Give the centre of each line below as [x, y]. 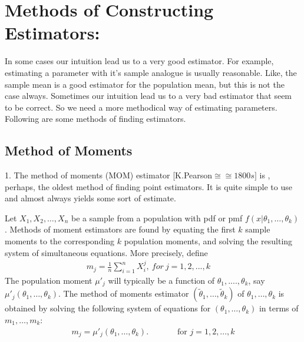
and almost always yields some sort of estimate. [90, 198]
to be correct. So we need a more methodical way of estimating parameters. [141, 107]
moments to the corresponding [60, 241]
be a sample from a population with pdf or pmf [157, 218]
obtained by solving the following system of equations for [108, 308]
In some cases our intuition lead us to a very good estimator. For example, [139, 61]
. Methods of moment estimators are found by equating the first [120, 229]
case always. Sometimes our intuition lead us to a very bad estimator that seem [148, 96]
